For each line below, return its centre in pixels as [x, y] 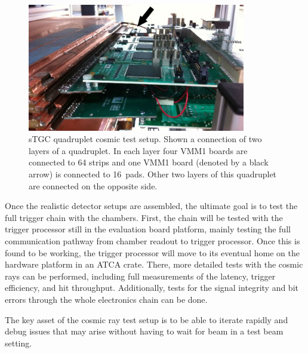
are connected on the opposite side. [93, 185]
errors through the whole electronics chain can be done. [106, 299]
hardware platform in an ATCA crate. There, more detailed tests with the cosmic [154, 264]
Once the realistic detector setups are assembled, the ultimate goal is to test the [151, 206]
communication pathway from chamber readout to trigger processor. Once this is [153, 240]
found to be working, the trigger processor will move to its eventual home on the [152, 252]
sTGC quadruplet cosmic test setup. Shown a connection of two [145, 139]
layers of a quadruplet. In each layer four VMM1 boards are [138, 150]
